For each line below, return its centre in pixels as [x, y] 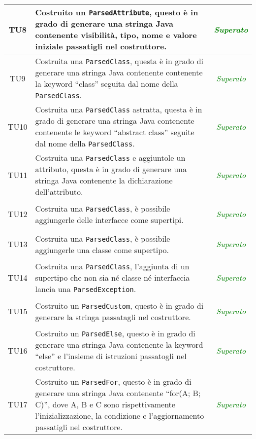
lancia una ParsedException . [86, 289]
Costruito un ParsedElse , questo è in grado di [115, 333]
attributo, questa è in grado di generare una [111, 169]
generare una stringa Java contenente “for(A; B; [118, 393]
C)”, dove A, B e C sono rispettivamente [105, 404]
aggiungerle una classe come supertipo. [102, 250]
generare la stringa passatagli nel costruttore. [113, 317]
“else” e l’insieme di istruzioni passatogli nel [111, 356]
